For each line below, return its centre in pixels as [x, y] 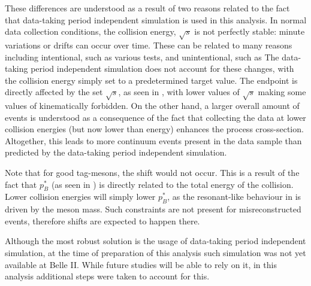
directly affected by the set [54, 92]
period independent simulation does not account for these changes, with [162, 69]
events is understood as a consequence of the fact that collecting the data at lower [155, 117]
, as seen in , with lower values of [179, 92]
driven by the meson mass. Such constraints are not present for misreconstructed [153, 209]
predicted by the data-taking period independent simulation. [116, 152]
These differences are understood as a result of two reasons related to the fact [147, 8]
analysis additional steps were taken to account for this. [107, 276]
